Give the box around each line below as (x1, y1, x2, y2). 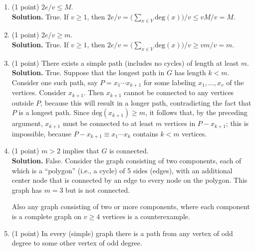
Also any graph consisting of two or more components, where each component (11, 201, 250, 212)
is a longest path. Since (18, 107, 90, 118)
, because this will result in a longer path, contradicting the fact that (40, 97, 252, 108)
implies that (62, 145, 99, 156)
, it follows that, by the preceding (145, 107, 248, 118)
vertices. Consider (11, 87, 66, 98)
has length (174, 67, 206, 78)
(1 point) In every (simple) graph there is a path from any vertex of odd (11, 228, 233, 238)
